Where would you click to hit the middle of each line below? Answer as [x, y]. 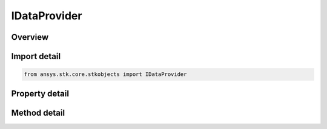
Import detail [36, 56]
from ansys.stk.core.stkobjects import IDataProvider [105, 74]
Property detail [40, 93]
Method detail [38, 112]
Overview [30, 37]
